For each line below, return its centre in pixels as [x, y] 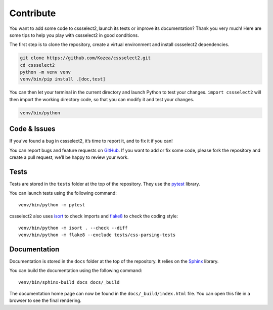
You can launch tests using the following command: [63, 193]
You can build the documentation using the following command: [76, 271]
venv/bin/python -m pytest [52, 205]
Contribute [33, 13]
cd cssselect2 [37, 65]
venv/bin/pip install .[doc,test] [63, 79]
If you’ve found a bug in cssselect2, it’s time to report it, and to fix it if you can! [91, 141]
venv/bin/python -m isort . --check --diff [73, 228]
